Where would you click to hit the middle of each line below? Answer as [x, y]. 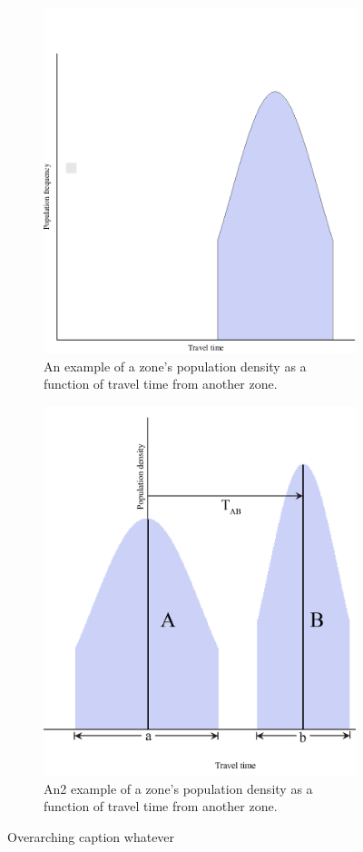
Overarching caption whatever [91, 837]
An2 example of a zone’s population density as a [178, 788]
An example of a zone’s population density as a [175, 366]
